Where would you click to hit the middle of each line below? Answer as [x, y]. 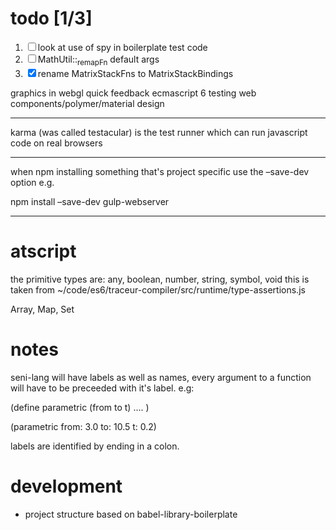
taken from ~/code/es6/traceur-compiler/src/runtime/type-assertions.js [158, 289]
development [66, 486]
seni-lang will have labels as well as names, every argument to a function [161, 377]
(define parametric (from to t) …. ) [80, 407]
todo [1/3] [51, 18]
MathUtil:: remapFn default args [98, 60]
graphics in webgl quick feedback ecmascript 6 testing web [133, 93]
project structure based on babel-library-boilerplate [131, 514]
